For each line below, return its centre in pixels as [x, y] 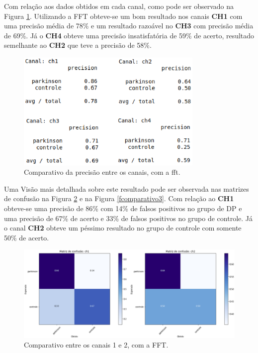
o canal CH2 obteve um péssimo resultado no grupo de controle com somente [123, 228]
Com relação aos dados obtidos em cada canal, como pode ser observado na [119, 6]
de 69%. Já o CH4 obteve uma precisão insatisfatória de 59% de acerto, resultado [129, 35]
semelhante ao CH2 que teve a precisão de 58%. [78, 45]
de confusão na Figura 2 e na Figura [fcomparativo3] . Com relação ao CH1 [119, 198]
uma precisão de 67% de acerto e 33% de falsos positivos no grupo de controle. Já [129, 218]
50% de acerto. [27, 237]
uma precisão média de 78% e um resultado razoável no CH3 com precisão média [129, 26]
